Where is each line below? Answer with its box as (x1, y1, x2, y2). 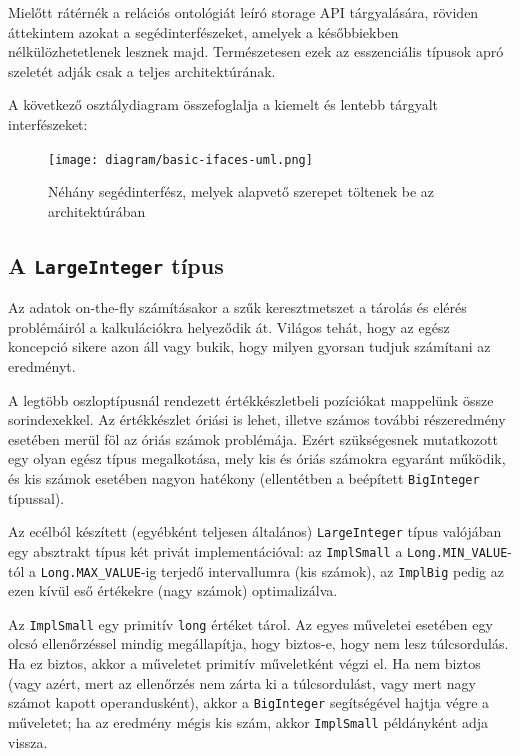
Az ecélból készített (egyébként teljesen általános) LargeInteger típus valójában (8, 521, 502, 542)
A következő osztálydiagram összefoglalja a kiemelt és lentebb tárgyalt (8, 94, 439, 115)
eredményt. (8, 355, 76, 376)
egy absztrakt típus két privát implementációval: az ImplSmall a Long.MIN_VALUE (8, 540, 508, 561)
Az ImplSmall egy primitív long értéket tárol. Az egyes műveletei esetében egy (8, 613, 493, 634)
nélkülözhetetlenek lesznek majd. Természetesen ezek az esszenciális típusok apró (8, 41, 504, 62)
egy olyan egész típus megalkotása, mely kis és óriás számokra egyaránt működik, (8, 448, 506, 469)
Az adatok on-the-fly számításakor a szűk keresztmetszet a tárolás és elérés (8, 297, 467, 318)
